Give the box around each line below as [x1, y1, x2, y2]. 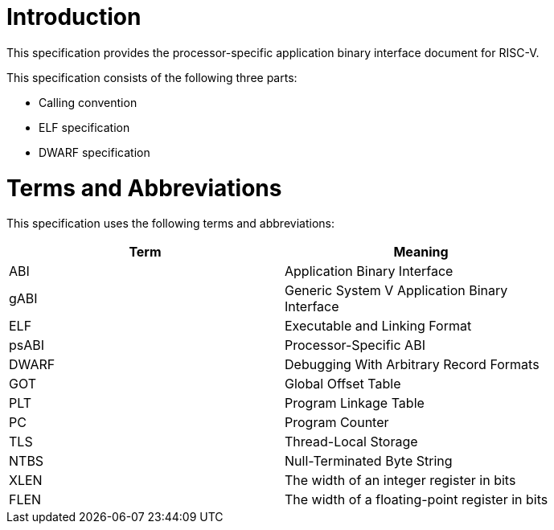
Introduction [6, 3, 142, 31]
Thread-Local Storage [285, 433, 418, 450]
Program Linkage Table [285, 395, 425, 412]
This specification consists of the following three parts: [6, 70, 298, 84]
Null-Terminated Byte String [285, 453, 453, 470]
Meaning [393, 244, 449, 261]
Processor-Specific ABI [285, 337, 425, 354]
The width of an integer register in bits [285, 472, 516, 489]
